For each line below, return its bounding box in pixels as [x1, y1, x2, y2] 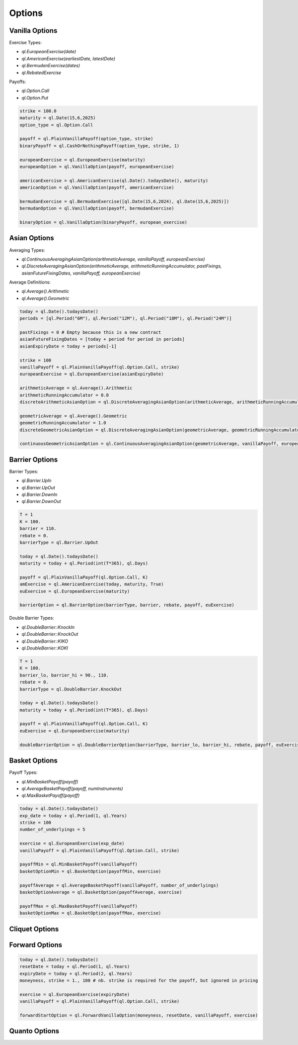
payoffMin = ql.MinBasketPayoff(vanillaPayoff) [19, 861, 138, 867]
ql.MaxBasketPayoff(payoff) [21, 792, 80, 798]
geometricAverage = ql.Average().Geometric [19, 413, 128, 419]
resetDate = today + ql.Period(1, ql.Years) [19, 964, 130, 969]
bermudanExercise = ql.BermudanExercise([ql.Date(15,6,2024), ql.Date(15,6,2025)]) [19, 198, 229, 204]
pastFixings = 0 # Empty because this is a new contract [19, 330, 161, 335]
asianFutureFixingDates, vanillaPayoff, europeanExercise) [21, 270, 141, 276]
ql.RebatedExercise [21, 70, 62, 76]
